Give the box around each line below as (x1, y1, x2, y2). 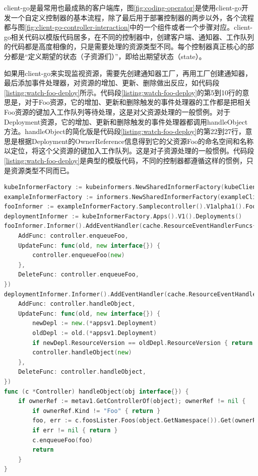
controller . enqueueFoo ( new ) (32, 252, 125, 259)
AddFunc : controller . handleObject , (18, 300, 135, 308)
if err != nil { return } (32, 426, 118, 434)
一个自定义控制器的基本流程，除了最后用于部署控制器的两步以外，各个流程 (10, 12, 254, 22)
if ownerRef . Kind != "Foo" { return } (32, 407, 161, 414)
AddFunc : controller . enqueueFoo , (18, 232, 129, 240)
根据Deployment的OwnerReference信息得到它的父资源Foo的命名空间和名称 (17, 136, 254, 146)
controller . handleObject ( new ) (32, 349, 132, 356)
